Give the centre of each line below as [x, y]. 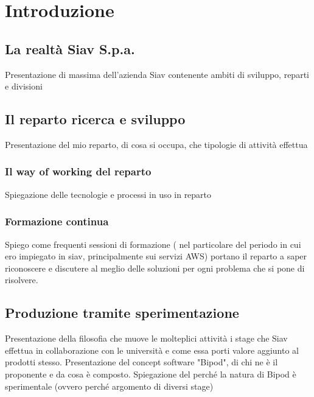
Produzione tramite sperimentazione [122, 313]
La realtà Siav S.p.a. [70, 48]
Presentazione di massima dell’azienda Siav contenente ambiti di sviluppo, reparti [157, 74]
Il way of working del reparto [78, 171]
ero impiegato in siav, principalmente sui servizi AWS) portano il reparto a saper [156, 256]
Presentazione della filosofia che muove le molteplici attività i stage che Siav [146, 338]
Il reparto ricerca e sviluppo [95, 119]
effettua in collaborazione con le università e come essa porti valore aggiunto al [152, 350]
